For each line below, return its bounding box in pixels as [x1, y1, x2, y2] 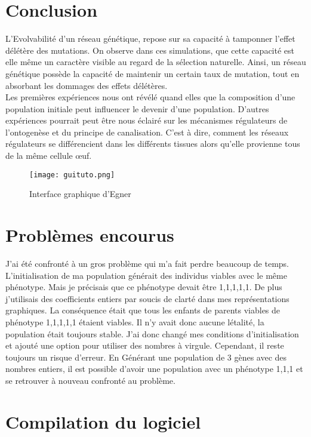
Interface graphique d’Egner [29, 187, 131, 200]
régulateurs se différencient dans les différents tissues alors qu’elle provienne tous [5, 137, 300, 150]
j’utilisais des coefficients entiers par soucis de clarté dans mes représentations [5, 292, 290, 304]
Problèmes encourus [5, 223, 174, 247]
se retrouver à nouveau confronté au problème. [5, 374, 175, 386]
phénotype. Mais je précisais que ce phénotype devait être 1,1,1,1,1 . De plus [5, 281, 282, 293]
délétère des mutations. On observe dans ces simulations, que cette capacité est [5, 44, 294, 56]
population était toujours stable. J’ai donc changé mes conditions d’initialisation [5, 327, 299, 340]
